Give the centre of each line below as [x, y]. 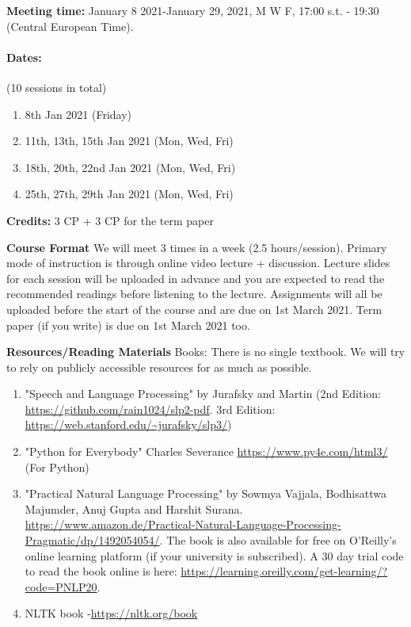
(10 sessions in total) [57, 87]
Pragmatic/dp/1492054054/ [92, 540]
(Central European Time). [70, 26]
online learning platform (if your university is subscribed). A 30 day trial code [214, 555]
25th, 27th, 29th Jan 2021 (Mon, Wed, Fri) [129, 194]
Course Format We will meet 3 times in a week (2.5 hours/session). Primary [197, 247]
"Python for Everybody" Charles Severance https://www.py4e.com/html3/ [206, 451]
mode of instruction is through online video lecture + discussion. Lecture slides [198, 263]
